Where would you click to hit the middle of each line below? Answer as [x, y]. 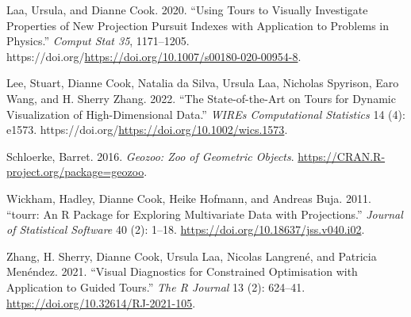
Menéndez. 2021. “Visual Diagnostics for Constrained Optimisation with [182, 271]
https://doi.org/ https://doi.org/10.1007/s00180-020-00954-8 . [154, 56]
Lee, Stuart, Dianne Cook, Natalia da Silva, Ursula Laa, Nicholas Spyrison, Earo [203, 83]
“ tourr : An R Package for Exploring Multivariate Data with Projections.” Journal [205, 214]
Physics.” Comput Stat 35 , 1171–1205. [98, 41]
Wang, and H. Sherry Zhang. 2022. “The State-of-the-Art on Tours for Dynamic [201, 98]
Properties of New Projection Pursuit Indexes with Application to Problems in [198, 25]
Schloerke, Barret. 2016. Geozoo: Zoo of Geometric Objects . [150, 156]
